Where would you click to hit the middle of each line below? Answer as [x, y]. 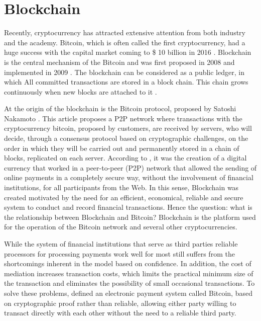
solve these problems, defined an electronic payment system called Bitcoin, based [128, 293]
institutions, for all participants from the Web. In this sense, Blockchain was [121, 187]
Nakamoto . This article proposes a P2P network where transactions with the [123, 118]
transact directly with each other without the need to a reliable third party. [120, 313]
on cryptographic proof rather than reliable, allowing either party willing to [120, 303]
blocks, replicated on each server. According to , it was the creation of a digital [125, 158]
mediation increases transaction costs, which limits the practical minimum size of [129, 273]
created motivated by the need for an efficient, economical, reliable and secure [124, 197]
